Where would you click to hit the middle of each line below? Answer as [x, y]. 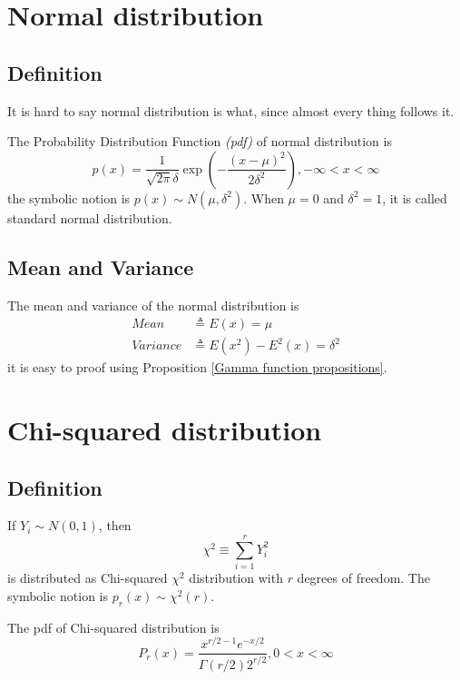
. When [264, 197]
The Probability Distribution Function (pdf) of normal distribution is [200, 141]
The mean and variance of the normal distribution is [153, 305]
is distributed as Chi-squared [88, 578]
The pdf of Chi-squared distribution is [113, 627]
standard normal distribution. [90, 217]
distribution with [236, 578]
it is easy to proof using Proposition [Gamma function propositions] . [197, 367]
